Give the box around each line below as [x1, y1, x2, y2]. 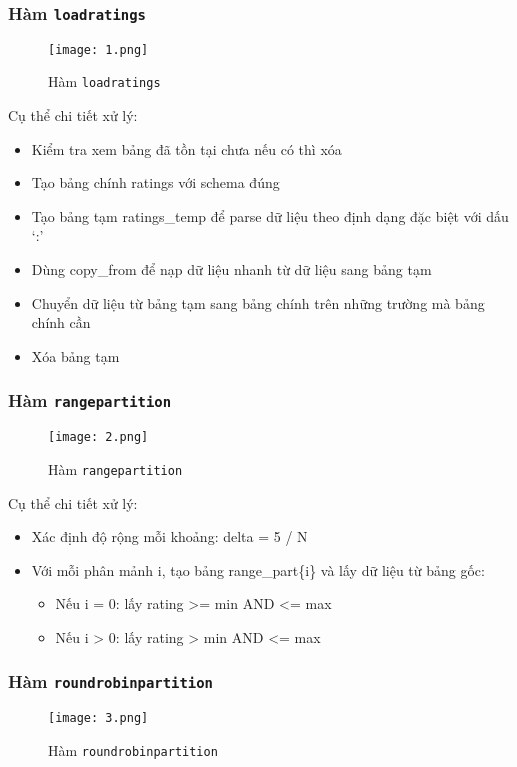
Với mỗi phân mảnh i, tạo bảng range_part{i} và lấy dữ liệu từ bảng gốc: [31, 559, 485, 580]
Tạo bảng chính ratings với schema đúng [31, 172, 280, 193]
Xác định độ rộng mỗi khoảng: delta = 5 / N [31, 526, 308, 547]
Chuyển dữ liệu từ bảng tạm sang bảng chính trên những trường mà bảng [31, 292, 485, 313]
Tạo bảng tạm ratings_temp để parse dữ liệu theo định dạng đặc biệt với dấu [31, 205, 509, 226]
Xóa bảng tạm [31, 345, 120, 366]
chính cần [31, 312, 91, 333]
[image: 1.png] [48, 42, 149, 57]
